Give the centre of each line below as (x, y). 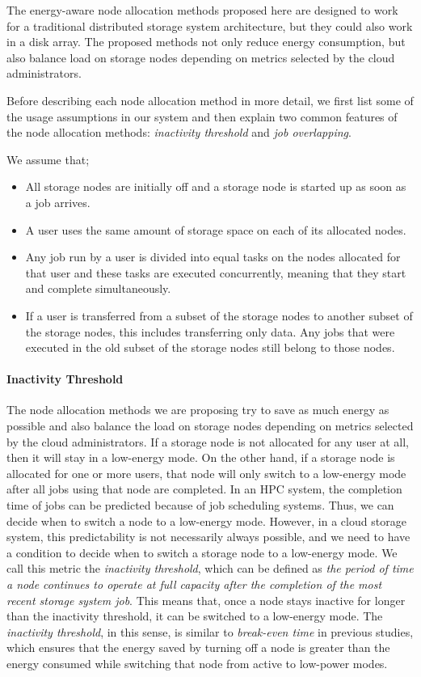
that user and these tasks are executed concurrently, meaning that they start (216, 272)
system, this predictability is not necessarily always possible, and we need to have (208, 537)
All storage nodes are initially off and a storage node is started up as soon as (216, 186)
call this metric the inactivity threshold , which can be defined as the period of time (210, 568)
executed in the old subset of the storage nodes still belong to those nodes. (210, 347)
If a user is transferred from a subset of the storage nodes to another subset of (219, 315)
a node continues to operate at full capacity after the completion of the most (194, 584)
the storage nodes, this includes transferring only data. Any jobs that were (210, 331)
